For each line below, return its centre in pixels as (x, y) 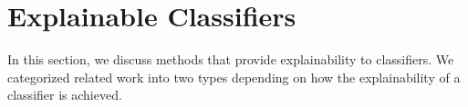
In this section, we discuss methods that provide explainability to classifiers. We (231, 59)
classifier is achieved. (65, 95)
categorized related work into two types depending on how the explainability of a (234, 77)
